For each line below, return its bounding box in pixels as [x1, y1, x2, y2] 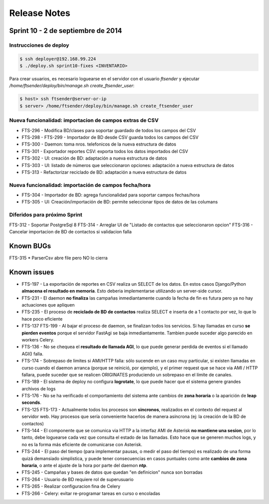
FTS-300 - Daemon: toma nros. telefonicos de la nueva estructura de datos [21, 141, 176, 147]
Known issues [9, 268, 54, 276]
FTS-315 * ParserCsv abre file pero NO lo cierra [9, 255, 108, 261]
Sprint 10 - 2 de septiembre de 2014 [9, 26, 122, 35]
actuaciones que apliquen [21, 302, 75, 308]
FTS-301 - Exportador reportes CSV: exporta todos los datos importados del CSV [21, 148, 188, 154]
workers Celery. [21, 336, 54, 342]
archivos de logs [21, 385, 56, 391]
